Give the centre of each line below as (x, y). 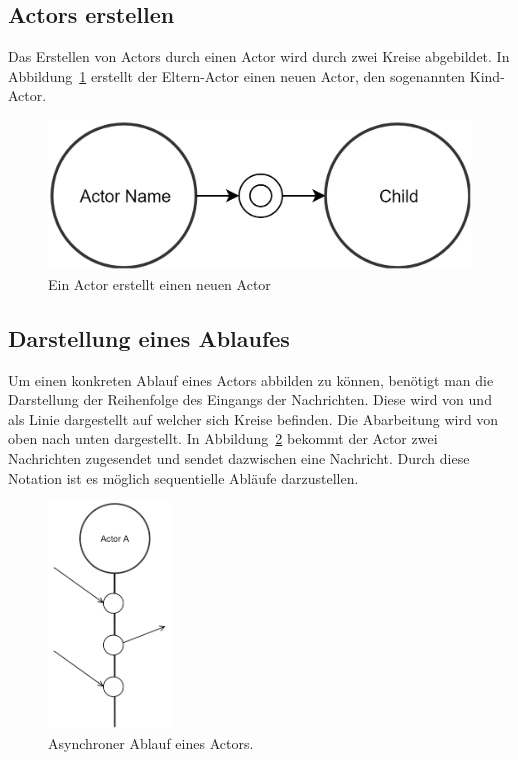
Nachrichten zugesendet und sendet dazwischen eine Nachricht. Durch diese (239, 458)
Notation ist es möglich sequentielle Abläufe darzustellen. (183, 477)
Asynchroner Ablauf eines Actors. (151, 742)
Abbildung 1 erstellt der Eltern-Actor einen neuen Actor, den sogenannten (237, 75)
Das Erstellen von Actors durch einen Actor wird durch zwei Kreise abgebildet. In (259, 56)
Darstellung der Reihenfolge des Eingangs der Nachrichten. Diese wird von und (250, 399)
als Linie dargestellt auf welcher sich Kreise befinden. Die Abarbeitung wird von (253, 418)
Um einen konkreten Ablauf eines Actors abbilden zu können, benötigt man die (251, 379)
